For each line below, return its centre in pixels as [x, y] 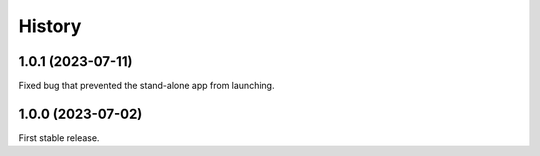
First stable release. [59, 137]
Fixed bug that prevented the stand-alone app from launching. [146, 86]
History [50, 26]
